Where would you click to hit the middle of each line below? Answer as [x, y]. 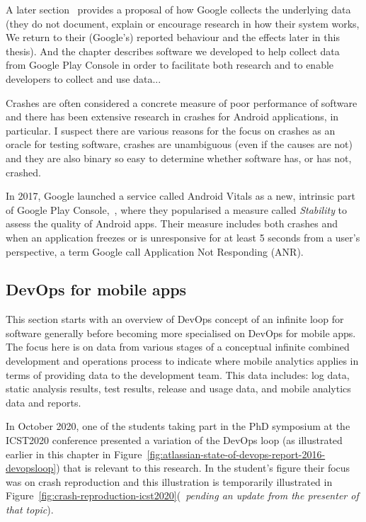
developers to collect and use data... [84, 78]
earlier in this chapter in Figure [74, 454]
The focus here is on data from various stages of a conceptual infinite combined [178, 347]
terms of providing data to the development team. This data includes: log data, [178, 374]
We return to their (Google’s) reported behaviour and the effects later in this [173, 37]
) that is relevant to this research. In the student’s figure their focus [203, 468]
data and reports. [44, 402]
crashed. [23, 172]
